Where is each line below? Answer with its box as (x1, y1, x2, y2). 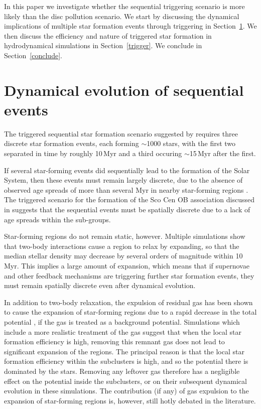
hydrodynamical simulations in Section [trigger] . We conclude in (4, 40, 202, 51)
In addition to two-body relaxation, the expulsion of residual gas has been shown (4, 297, 253, 307)
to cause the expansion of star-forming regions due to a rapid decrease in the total (4, 307, 257, 317)
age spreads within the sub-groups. (4, 214, 111, 224)
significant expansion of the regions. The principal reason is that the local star (4, 346, 244, 356)
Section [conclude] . (4, 50, 62, 60)
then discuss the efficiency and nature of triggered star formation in (4, 30, 212, 41)
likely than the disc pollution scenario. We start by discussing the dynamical (4, 11, 239, 21)
